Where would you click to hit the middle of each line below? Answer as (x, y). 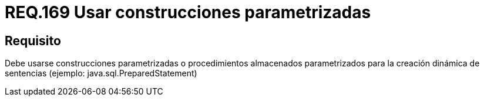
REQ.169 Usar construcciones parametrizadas (188, 12)
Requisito (33, 41)
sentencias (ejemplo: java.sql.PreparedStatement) (101, 73)
